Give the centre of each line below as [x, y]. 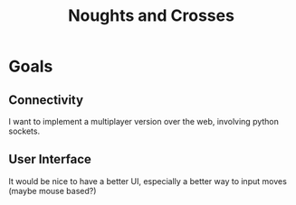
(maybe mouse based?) [53, 191]
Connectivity [46, 100]
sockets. [24, 131]
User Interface [50, 159]
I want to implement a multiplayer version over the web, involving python [144, 121]
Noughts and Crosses [151, 16]
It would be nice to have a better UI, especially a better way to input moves [148, 181]
